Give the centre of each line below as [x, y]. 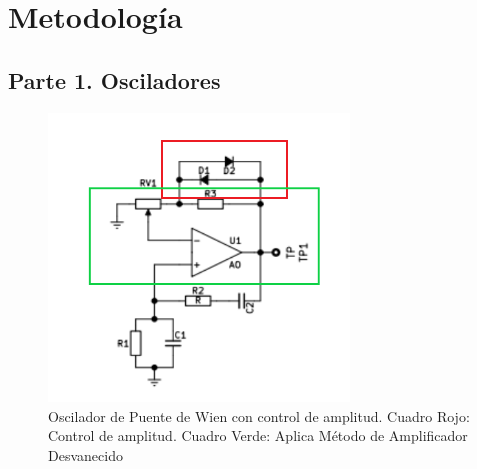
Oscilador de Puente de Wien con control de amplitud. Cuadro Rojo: [259, 415]
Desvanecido [85, 454]
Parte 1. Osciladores [114, 79]
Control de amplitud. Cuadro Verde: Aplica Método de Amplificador [258, 435]
